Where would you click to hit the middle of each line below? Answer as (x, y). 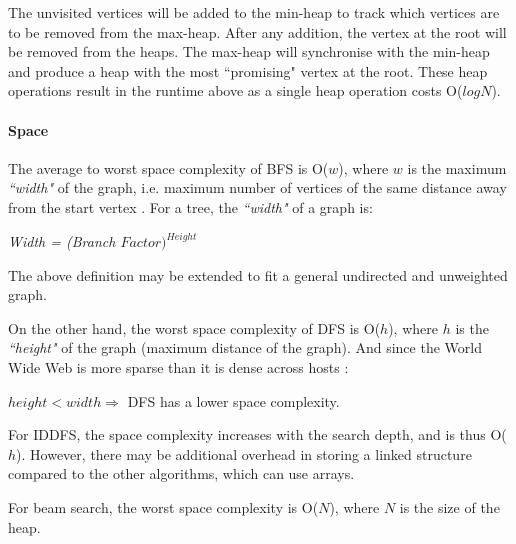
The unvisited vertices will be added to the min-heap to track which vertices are (254, 12)
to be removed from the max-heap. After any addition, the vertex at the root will (257, 31)
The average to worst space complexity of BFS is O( (168, 167)
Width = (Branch (62, 241)
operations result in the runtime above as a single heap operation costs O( (235, 90)
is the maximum (457, 167)
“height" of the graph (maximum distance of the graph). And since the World (245, 347)
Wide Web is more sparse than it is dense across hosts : (178, 367)
